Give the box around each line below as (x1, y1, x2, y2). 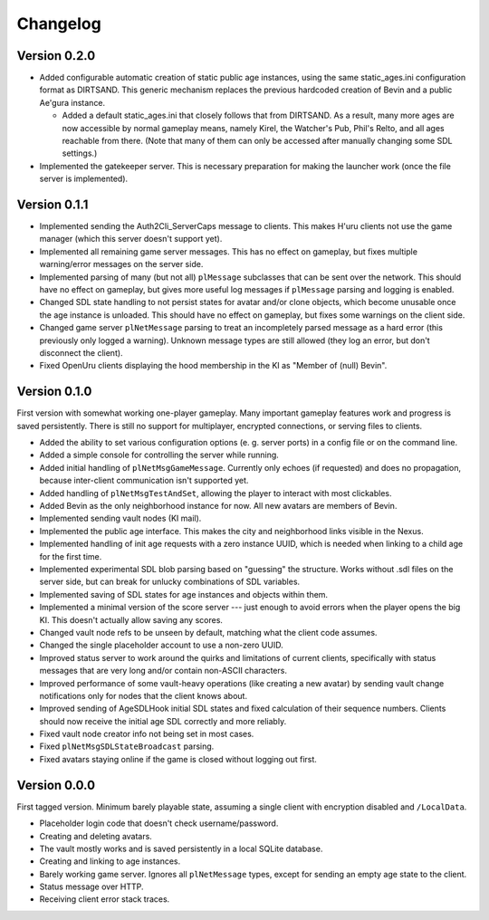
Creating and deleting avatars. (39, 830, 153, 841)
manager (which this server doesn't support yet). (39, 234, 223, 244)
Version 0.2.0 (16, 48, 96, 63)
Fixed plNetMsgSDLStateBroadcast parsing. (39, 741, 215, 752)
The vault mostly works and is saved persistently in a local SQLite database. (39, 843, 323, 854)
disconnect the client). (39, 348, 123, 358)
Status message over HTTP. (39, 881, 144, 892)
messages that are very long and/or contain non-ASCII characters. (39, 666, 287, 676)
